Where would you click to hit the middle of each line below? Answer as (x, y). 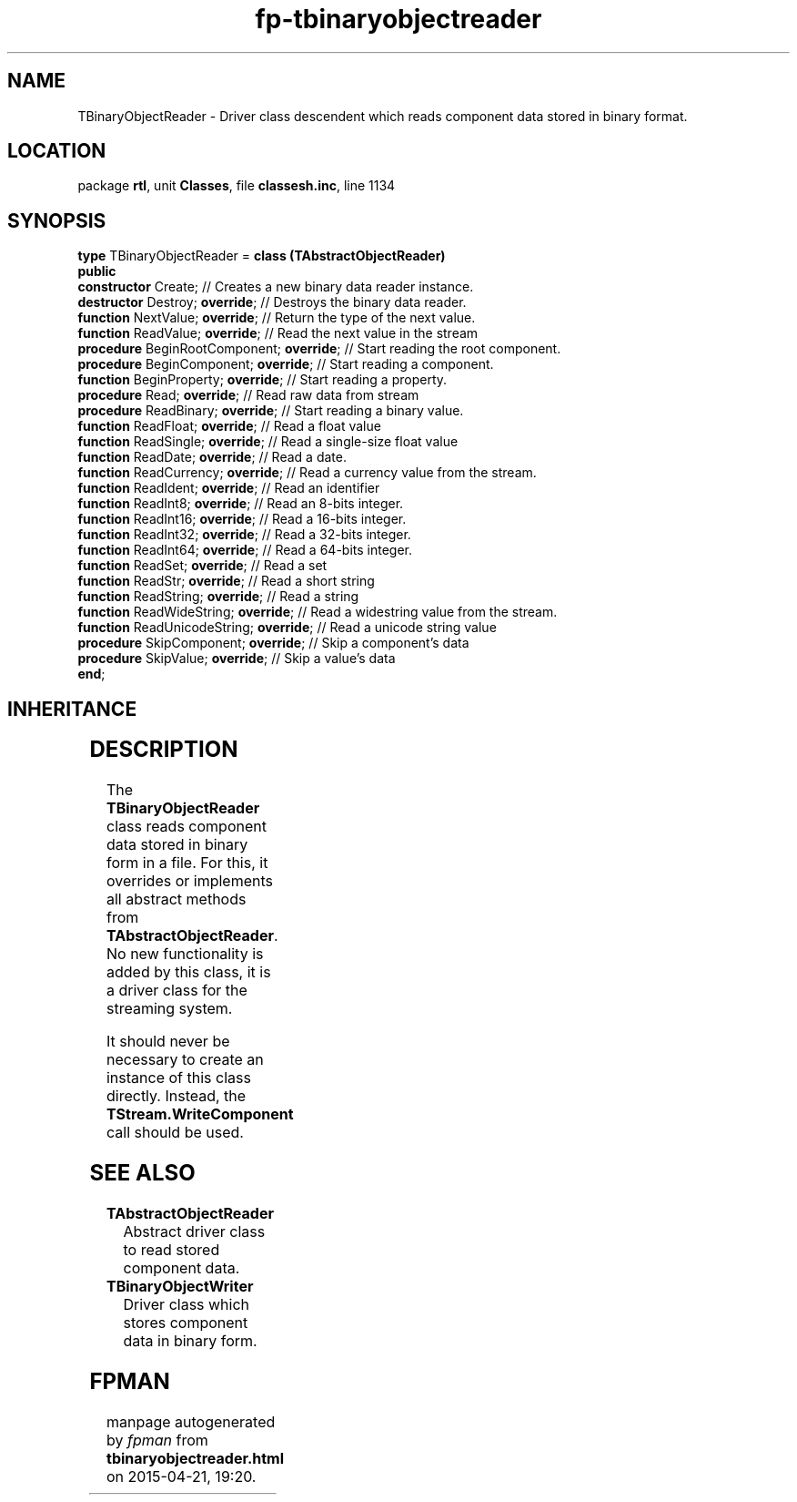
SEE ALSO (142, 1172)
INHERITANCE (72, 709)
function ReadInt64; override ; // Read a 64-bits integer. (245, 550)
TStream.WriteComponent (200, 1114)
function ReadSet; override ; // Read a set (202, 566)
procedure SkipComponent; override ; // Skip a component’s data (273, 643)
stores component (186, 1322)
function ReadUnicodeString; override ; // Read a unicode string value (287, 628)
